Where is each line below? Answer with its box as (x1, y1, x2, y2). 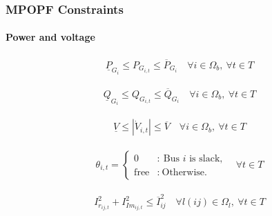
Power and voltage (6, 30, 95, 44)
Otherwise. (162, 167, 207, 177)
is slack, (189, 154, 223, 164)
